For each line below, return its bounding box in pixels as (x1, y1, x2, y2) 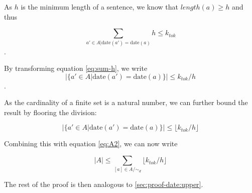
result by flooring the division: (4, 107, 97, 117)
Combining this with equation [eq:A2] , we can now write (4, 138, 178, 149)
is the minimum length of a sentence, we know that (21, 2, 178, 12)
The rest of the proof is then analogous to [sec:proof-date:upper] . (4, 179, 203, 189)
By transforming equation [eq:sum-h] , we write (4, 63, 148, 73)
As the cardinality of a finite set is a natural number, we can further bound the (4, 97, 248, 108)
